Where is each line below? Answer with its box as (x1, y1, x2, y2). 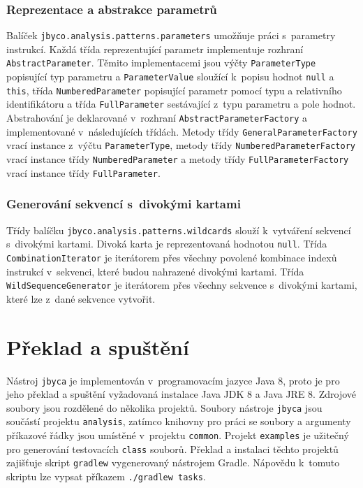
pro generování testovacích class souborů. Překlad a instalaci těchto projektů (6, 441, 339, 456)
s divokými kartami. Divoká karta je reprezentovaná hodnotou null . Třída (6, 236, 327, 251)
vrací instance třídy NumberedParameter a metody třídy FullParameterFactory (6, 152, 349, 166)
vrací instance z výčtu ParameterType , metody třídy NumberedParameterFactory (6, 138, 355, 152)
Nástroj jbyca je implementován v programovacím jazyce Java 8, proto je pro (6, 373, 340, 387)
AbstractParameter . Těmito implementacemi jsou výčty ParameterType (6, 55, 316, 70)
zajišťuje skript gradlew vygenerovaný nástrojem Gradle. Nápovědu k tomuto (6, 455, 340, 470)
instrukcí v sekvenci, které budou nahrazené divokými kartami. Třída (6, 264, 304, 278)
